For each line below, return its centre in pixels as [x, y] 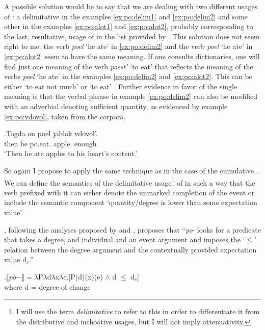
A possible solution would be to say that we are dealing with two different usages [131, 6]
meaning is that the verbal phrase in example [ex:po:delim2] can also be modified [131, 96]
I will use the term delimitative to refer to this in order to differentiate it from [138, 311]
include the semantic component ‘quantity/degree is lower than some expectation [131, 202]
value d [15, 259]
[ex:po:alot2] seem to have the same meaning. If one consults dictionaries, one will [132, 56]
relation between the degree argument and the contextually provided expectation [130, 249]
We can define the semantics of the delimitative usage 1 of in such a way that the [130, 182]
